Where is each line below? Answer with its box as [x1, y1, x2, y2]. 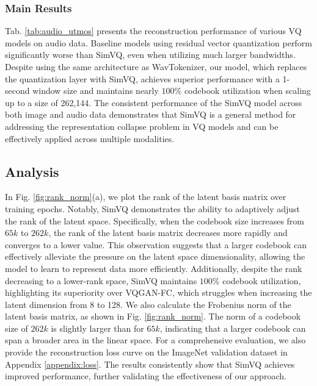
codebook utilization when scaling [184, 84, 311, 97]
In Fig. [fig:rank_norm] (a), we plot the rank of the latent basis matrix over [5, 190, 286, 203]
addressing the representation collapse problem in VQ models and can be [5, 120, 279, 132]
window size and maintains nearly [32, 84, 159, 97]
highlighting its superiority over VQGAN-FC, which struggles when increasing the [5, 286, 312, 299]
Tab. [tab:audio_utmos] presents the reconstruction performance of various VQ [5, 24, 302, 37]
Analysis [5, 162, 59, 180]
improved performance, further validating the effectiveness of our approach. [5, 370, 286, 382]
